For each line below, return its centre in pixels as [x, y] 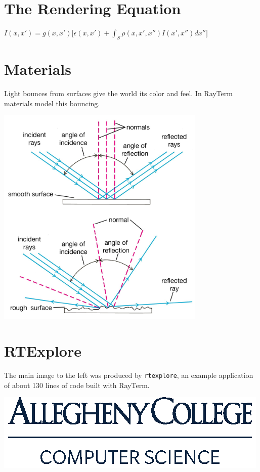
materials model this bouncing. [52, 103]
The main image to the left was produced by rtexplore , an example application [129, 375]
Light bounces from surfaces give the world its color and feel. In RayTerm [118, 93]
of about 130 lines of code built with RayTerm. [77, 385]
